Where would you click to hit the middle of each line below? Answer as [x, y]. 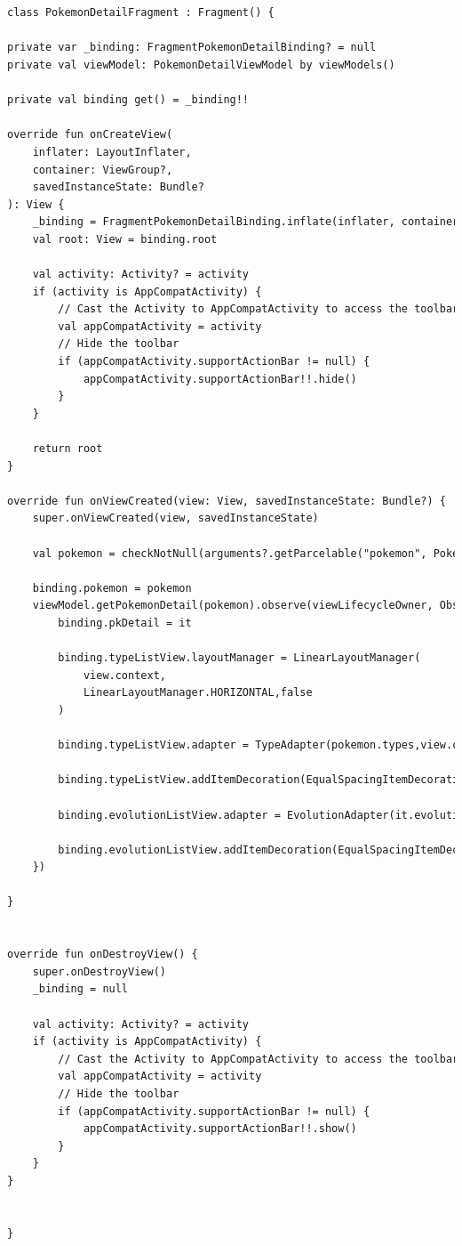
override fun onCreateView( [90, 135]
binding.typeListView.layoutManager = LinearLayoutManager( [239, 658]
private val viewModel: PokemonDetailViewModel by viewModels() [201, 65]
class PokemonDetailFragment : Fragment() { [141, 13]
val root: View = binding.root [125, 239]
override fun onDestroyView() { [103, 955]
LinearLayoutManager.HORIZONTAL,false [198, 693]
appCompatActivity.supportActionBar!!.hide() [220, 379]
